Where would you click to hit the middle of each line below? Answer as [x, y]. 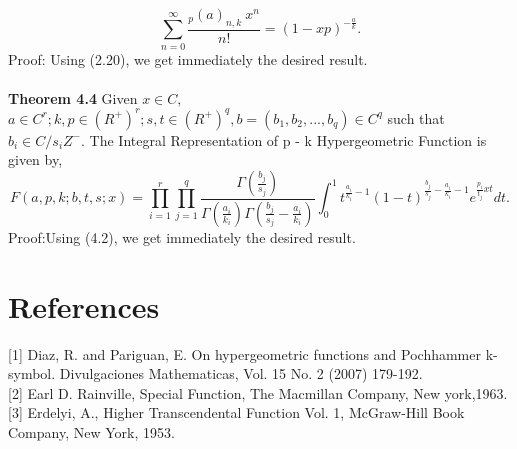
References [84, 305]
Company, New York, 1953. [91, 432]
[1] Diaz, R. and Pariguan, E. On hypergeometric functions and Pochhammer [244, 353]
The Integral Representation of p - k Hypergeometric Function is [288, 139]
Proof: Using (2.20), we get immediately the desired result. [188, 58]
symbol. [32, 373]
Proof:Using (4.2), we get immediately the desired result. [182, 236]
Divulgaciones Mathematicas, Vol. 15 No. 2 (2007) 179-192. [241, 373]
